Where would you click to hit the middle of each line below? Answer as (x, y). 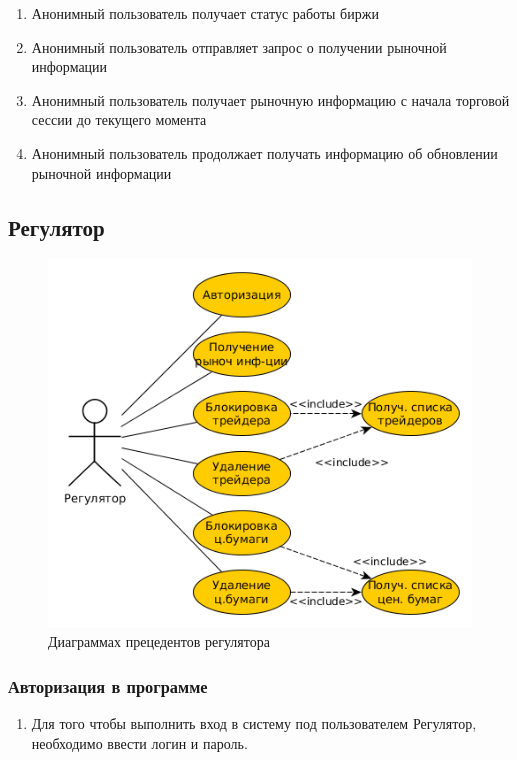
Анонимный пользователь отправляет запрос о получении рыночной (239, 46)
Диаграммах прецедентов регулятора (159, 641)
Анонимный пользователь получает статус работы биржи (205, 13)
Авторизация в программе (108, 685)
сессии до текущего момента (119, 119)
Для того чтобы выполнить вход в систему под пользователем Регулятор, (254, 723)
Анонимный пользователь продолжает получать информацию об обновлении (264, 152)
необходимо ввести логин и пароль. (139, 742)
